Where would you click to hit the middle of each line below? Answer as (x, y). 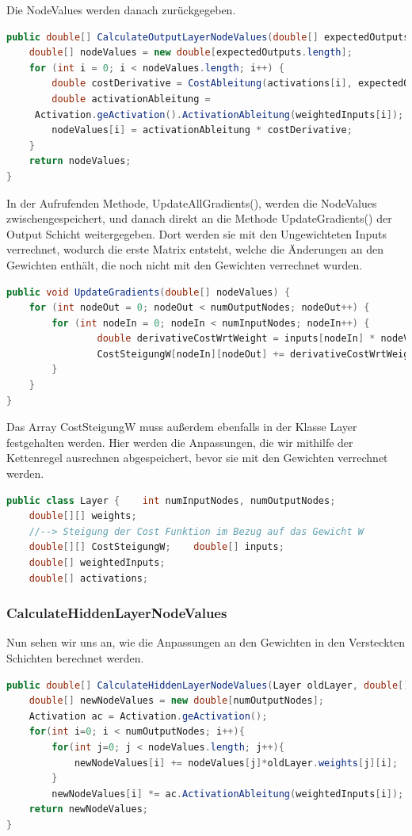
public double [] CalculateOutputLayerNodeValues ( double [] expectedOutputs (208, 37)
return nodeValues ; (80, 161)
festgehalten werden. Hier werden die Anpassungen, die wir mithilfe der (180, 442)
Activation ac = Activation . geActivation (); (148, 716)
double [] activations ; (88, 578)
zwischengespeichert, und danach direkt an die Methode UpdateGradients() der (199, 218)
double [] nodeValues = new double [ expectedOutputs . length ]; (191, 53)
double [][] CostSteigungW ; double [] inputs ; (156, 547)
